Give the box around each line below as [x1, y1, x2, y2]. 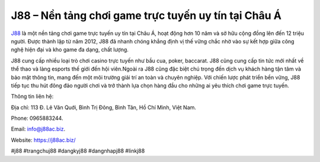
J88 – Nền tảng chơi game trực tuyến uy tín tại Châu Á [11, 9, 281, 22]
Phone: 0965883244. [11, 115, 63, 122]
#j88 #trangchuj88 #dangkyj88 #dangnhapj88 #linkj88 [11, 147, 145, 154]
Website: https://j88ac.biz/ [11, 136, 76, 144]
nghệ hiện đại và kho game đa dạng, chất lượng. [11, 46, 129, 53]
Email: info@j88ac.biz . [11, 125, 65, 133]
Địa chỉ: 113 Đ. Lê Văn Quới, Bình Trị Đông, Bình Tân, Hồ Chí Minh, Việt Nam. [11, 104, 197, 111]
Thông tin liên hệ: [11, 93, 54, 100]
